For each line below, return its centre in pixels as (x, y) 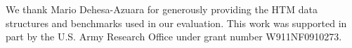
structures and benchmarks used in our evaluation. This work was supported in (176, 23)
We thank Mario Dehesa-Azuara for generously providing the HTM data (162, 9)
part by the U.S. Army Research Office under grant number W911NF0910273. (174, 37)
